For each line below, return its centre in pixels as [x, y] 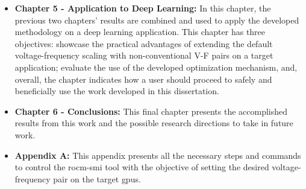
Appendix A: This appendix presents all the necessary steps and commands [158, 155]
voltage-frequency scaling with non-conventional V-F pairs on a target [144, 55]
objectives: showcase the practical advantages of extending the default [144, 43]
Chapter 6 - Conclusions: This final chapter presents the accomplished [151, 111]
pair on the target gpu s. [97, 178]
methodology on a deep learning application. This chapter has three [140, 32]
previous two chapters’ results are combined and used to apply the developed [157, 20]
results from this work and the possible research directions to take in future [154, 123]
